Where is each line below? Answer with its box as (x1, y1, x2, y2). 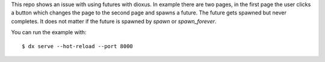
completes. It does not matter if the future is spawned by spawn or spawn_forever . (11, 17, 217, 25)
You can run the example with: (11, 29, 87, 36)
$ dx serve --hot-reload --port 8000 (22, 43, 134, 49)
